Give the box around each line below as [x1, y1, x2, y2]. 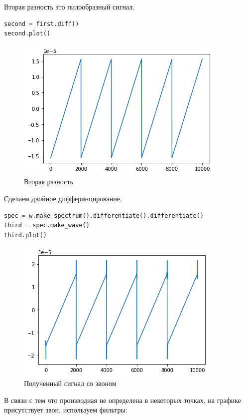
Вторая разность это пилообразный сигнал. [4, 1, 135, 11]
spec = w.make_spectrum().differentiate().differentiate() [4, 212, 204, 219]
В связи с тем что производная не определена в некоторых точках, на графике [4, 395, 241, 405]
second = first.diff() [4, 20, 79, 27]
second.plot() [4, 30, 51, 37]
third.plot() [4, 231, 47, 239]
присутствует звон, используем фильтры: [4, 405, 127, 415]
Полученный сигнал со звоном [24, 378, 117, 388]
